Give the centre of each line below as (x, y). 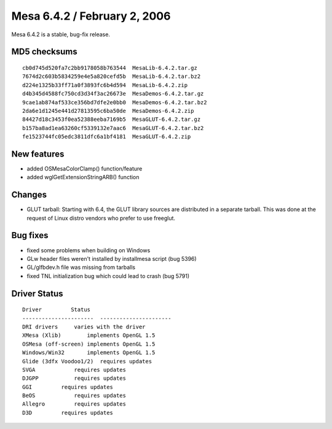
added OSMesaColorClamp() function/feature (85, 168)
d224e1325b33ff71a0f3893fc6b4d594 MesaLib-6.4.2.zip (105, 85)
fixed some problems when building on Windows (89, 250)
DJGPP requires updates (74, 378)
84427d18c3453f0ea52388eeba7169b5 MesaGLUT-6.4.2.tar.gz (112, 119)
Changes (29, 195)
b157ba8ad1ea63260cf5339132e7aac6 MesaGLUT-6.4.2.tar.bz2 (113, 128)
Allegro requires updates (74, 404)
